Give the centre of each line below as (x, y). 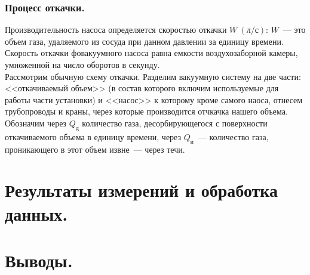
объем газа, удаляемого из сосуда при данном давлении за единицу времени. (144, 41)
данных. (36, 213)
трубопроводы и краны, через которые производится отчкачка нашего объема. (146, 111)
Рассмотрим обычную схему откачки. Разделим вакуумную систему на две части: (153, 76)
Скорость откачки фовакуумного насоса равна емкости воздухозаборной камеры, (151, 53)
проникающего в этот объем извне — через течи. (95, 149)
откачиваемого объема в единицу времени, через (93, 136)
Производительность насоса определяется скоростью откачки (116, 30)
